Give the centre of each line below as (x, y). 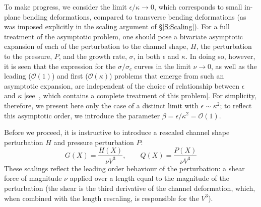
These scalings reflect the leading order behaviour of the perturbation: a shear (124, 168)
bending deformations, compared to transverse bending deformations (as (135, 16)
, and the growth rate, (93, 56)
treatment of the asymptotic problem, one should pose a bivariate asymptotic (124, 36)
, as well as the (234, 66)
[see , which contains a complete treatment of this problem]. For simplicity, (140, 95)
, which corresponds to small (198, 7)
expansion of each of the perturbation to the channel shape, (96, 46)
